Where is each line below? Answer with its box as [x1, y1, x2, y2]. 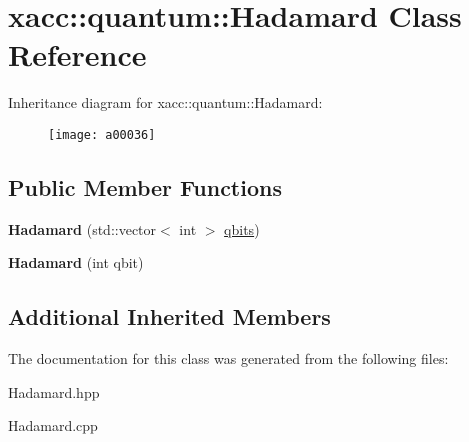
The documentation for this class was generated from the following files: [8, 348, 449, 369]
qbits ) [224, 218, 260, 239]
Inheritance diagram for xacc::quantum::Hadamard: [8, 92, 323, 113]
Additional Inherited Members [8, 301, 331, 332]
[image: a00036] [48, 127, 156, 142]
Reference [8, 34, 147, 75]
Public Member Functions [8, 171, 282, 202]
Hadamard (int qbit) [8, 252, 144, 273]
